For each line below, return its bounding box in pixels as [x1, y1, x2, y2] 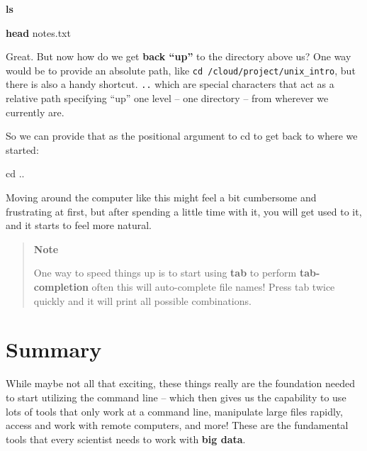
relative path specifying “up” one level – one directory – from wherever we [6, 91, 329, 106]
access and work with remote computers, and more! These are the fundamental [6, 418, 349, 433]
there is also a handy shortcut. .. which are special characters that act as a [6, 77, 334, 91]
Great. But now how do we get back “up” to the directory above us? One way [6, 49, 351, 64]
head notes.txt [6, 25, 71, 40]
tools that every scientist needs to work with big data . [6, 431, 246, 446]
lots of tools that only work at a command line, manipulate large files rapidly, [6, 403, 343, 418]
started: [6, 142, 39, 157]
